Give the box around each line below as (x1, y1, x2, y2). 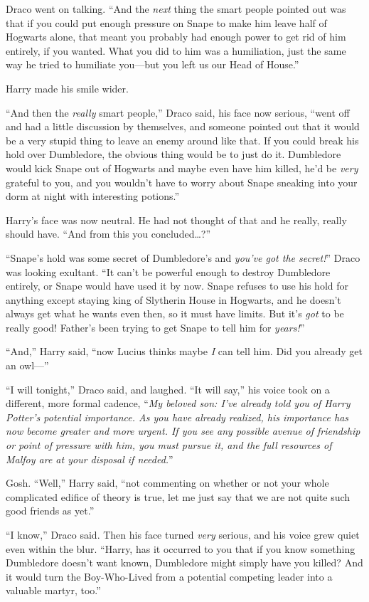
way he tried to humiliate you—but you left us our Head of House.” (6, 57, 299, 72)
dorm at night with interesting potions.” (6, 189, 180, 204)
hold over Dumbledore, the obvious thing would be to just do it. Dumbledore (6, 147, 341, 162)
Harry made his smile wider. (6, 80, 129, 95)
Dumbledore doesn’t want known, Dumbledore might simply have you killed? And (6, 555, 363, 570)
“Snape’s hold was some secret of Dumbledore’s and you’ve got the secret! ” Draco (6, 250, 360, 265)
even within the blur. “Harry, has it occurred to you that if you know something (6, 541, 355, 556)
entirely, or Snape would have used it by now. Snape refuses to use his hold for (6, 278, 349, 293)
